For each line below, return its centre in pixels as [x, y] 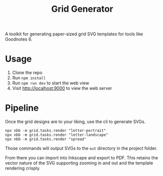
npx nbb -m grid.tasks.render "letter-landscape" [57, 135]
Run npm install [29, 78]
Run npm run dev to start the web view [51, 83]
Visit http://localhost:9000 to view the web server [62, 88]
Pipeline [22, 108]
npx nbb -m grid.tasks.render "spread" [46, 139]
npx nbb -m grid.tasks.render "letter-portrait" [56, 131]
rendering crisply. [23, 168]
